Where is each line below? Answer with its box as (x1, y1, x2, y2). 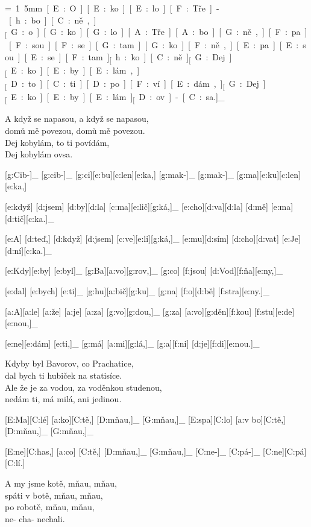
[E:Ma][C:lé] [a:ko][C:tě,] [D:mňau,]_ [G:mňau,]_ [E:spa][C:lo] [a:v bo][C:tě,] (5, 412, 286, 425)
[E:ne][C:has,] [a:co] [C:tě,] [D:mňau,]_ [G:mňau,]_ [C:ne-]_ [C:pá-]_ (5, 444, 260, 457)
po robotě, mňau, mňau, (5, 500, 95, 513)
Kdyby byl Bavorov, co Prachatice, (5, 357, 134, 370)
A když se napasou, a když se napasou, (5, 112, 149, 125)
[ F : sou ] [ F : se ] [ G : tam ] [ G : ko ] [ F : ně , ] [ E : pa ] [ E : (8, 39, 299, 51)
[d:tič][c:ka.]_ (5, 212, 54, 224)
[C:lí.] (5, 456, 25, 469)
